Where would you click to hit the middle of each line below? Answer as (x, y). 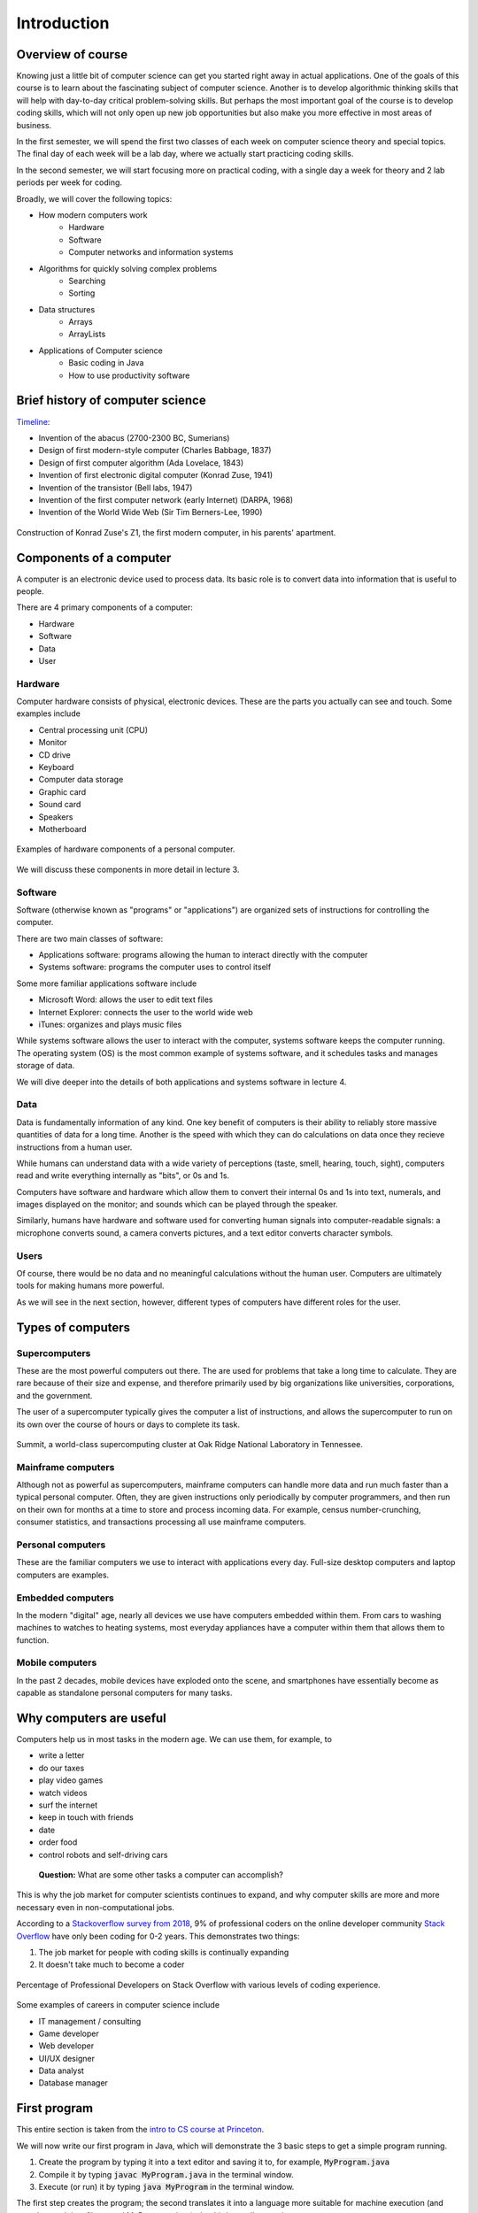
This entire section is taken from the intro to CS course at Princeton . (140, 2130)
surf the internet (68, 1805)
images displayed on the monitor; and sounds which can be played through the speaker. (177, 1205)
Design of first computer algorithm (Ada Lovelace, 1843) (141, 463)
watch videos (63, 1793)
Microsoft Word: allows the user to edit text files (126, 999)
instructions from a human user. (74, 1147)
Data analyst (61, 2070)
